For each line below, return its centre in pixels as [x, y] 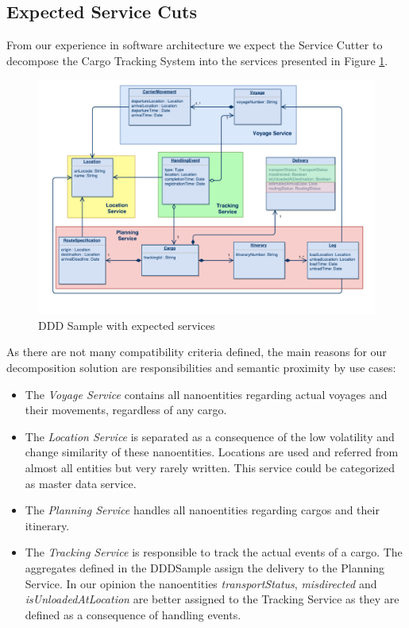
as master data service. [81, 483]
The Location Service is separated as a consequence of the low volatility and [210, 436]
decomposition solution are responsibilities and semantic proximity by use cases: [201, 367]
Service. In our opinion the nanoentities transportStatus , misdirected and [201, 583]
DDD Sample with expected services [127, 325]
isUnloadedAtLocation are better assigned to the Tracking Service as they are [212, 599]
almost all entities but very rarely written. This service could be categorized [210, 467]
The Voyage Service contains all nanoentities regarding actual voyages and [206, 394]
